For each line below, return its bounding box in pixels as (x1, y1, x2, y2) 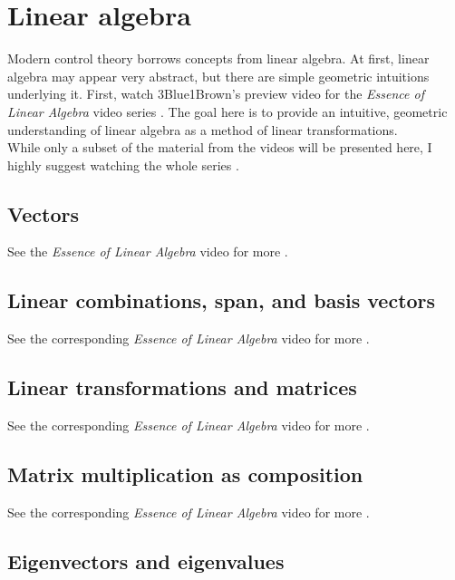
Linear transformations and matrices (7, 373, 357, 401)
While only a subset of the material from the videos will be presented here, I (7, 138, 432, 157)
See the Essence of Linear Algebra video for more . (7, 242, 288, 261)
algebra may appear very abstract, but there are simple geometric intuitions (7, 66, 430, 85)
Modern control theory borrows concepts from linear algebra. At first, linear (7, 49, 430, 68)
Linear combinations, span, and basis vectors (7, 286, 436, 314)
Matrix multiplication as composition (7, 460, 363, 488)
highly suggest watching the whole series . (7, 155, 239, 174)
